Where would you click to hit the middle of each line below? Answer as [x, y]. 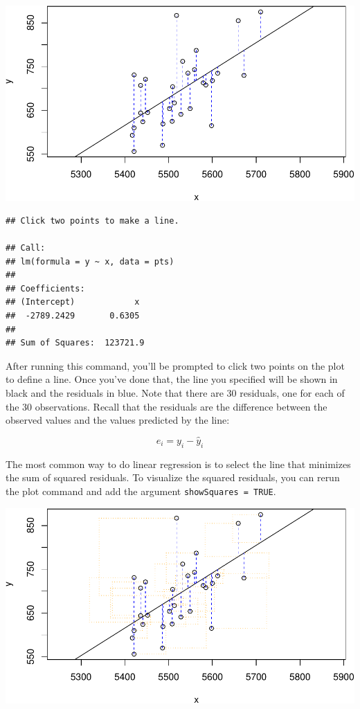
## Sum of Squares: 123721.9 [75, 343]
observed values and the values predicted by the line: [118, 420]
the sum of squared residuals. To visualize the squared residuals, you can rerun [173, 477]
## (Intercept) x [73, 302]
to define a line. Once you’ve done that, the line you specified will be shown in [172, 379]
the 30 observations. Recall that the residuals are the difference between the [166, 406]
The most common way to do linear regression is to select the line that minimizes [178, 464]
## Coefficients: [45, 288]
